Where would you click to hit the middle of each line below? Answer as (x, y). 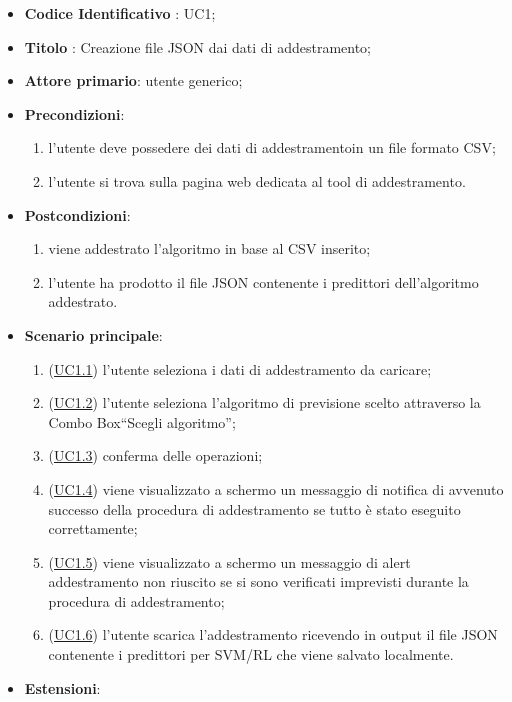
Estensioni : (62, 687)
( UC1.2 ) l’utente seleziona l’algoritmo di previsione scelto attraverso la (264, 402)
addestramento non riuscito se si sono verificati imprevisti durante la (258, 581)
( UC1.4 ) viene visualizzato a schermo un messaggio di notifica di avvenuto (276, 488)
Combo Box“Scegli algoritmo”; (142, 421)
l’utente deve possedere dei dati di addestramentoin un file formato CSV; (272, 147)
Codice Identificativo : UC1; (120, 13)
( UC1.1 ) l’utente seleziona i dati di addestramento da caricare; (240, 368)
